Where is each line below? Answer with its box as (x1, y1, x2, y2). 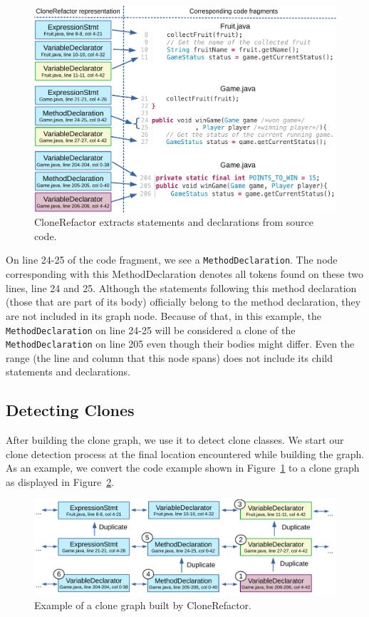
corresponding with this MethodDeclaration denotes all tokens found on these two (6, 266, 363, 281)
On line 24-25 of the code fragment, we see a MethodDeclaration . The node (6, 252, 338, 267)
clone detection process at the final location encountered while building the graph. (6, 446, 365, 461)
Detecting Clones (6, 399, 135, 421)
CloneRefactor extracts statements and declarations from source (34, 214, 313, 229)
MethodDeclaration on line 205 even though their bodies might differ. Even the (6, 336, 355, 351)
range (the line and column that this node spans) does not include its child (6, 350, 333, 365)
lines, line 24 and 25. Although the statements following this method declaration (6, 280, 357, 295)
